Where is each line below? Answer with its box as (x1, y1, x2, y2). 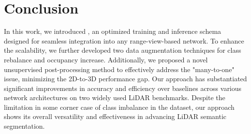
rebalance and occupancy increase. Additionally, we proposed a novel (4, 54, 208, 64)
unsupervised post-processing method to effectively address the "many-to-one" (4, 64, 235, 74)
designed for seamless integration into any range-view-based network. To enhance (4, 35, 244, 45)
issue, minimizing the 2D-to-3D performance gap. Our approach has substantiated (4, 74, 247, 84)
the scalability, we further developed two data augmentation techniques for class (4, 45, 241, 55)
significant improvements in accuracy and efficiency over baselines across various (4, 83, 242, 93)
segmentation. (4, 121, 45, 131)
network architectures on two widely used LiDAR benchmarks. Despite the (4, 92, 225, 103)
